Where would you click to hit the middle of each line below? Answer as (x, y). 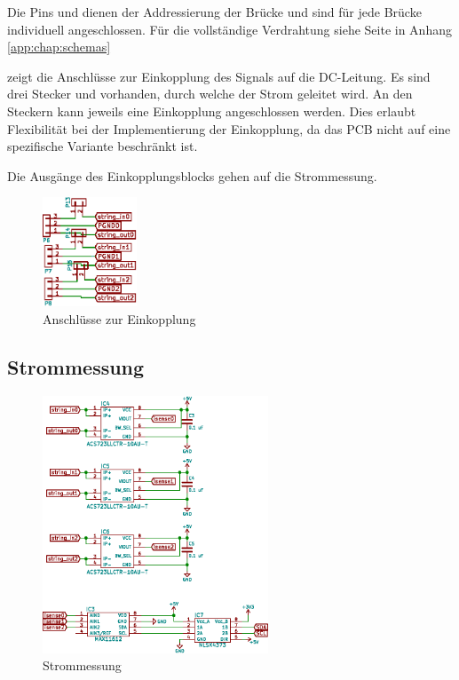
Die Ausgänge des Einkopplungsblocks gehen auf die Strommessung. (192, 175)
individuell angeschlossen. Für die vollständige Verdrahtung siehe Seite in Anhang (229, 29)
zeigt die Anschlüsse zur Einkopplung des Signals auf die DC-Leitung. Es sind (219, 76)
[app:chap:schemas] (59, 47)
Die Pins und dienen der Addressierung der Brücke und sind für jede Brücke (214, 12)
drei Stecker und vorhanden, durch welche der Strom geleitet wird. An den (210, 94)
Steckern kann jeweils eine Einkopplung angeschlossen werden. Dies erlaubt (212, 111)
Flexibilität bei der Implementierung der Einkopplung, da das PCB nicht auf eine (229, 128)
